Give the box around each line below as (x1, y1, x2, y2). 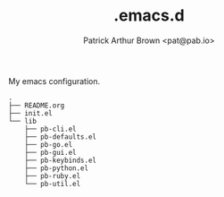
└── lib (8, 116, 37, 125)
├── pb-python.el (24, 163, 89, 173)
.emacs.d (113, 5, 185, 26)
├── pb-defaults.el (24, 132, 97, 141)
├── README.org (8, 100, 65, 110)
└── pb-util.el (24, 179, 81, 188)
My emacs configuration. (8, 75, 101, 86)
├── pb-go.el (24, 140, 73, 149)
